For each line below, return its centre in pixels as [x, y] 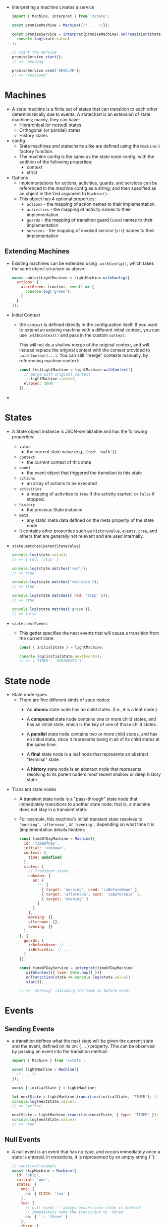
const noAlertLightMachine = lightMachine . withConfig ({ [71, 278]
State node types [29, 695]
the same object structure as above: [49, 268]
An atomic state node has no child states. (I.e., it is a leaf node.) [92, 710]
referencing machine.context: [49, 360]
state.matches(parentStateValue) [46, 546]
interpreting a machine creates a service [53, 7]
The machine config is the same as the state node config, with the [87, 157]
